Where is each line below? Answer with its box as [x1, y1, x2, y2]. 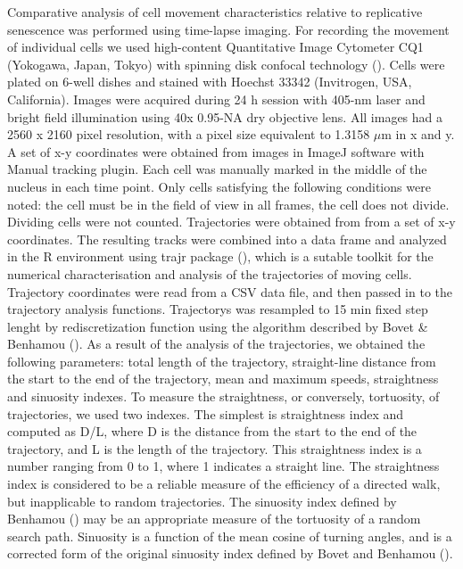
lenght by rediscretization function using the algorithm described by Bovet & [7, 317, 428, 335]
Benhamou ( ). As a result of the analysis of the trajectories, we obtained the [7, 334, 426, 353]
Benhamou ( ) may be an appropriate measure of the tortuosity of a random [7, 509, 421, 528]
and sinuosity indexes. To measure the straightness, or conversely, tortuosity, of [7, 387, 440, 406]
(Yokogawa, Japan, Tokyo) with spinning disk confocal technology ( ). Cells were [7, 54, 445, 73]
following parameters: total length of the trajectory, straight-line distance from [7, 351, 436, 370]
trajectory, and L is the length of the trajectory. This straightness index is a [7, 439, 422, 458]
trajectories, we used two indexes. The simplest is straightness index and [7, 404, 404, 423]
